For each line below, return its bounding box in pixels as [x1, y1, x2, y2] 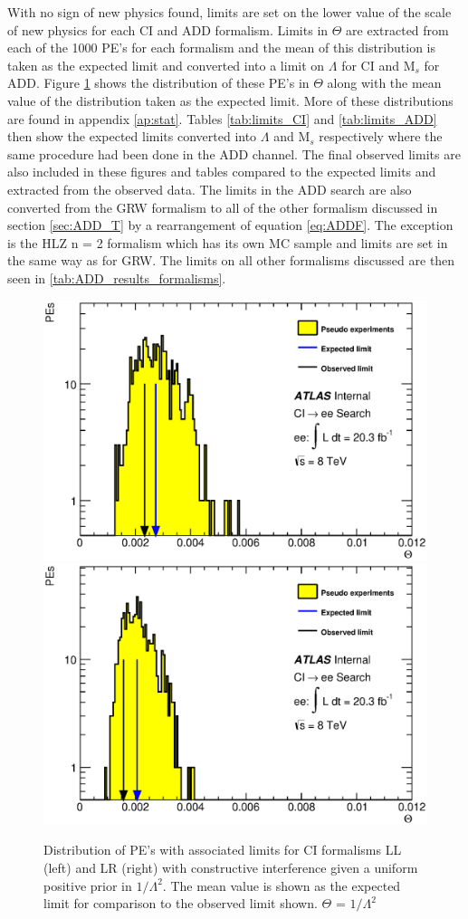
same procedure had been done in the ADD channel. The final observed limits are [7, 144, 461, 163]
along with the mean [327, 73, 442, 92]
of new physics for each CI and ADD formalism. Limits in [7, 20, 329, 39]
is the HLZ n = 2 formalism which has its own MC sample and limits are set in [7, 233, 448, 252]
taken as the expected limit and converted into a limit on [7, 55, 325, 74]
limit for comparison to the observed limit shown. [43, 894, 318, 913]
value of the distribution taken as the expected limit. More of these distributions [7, 91, 454, 110]
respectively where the [319, 127, 443, 146]
